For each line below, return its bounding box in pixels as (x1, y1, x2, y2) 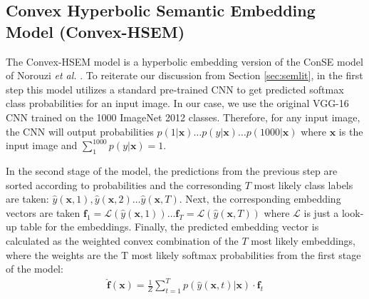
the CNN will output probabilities (6, 123, 154, 138)
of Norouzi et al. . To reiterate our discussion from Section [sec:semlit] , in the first (6, 68, 363, 83)
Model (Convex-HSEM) (6, 20, 185, 42)
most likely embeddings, (251, 233, 356, 248)
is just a (303, 205, 339, 220)
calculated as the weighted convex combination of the (6, 233, 239, 248)
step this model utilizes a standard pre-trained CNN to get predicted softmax (6, 81, 344, 96)
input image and (6, 138, 78, 153)
